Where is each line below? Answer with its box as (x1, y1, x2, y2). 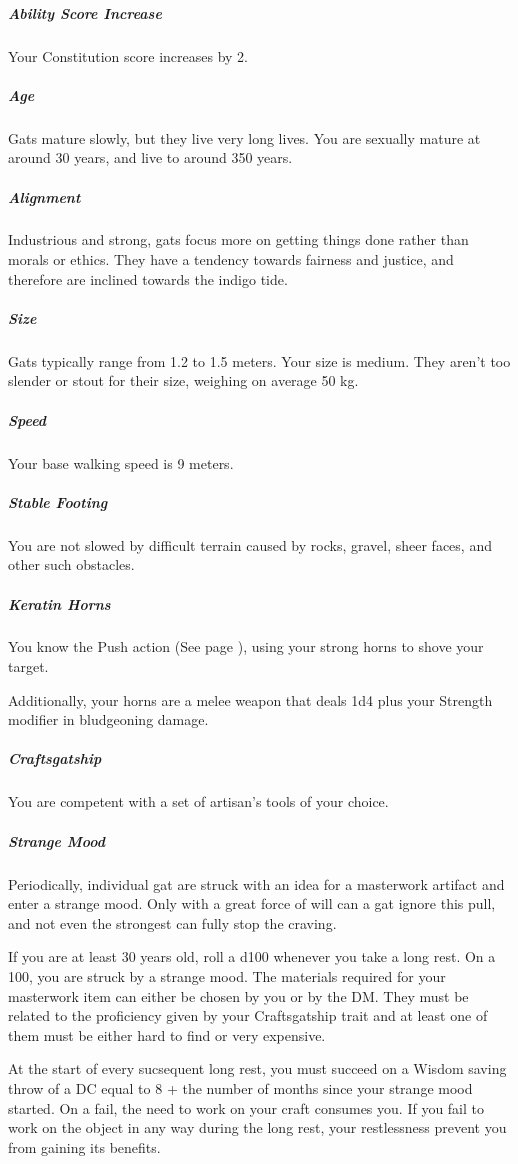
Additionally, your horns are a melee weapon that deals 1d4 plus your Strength (8, 689, 493, 710)
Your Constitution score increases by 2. (8, 45, 248, 66)
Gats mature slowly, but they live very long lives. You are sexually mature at (8, 127, 481, 148)
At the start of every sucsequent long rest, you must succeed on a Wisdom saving (8, 1058, 507, 1079)
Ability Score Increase (8, 2, 162, 23)
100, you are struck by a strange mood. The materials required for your (8, 965, 446, 986)
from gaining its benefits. (8, 1136, 161, 1157)
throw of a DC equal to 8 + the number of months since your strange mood (8, 1077, 473, 1098)
